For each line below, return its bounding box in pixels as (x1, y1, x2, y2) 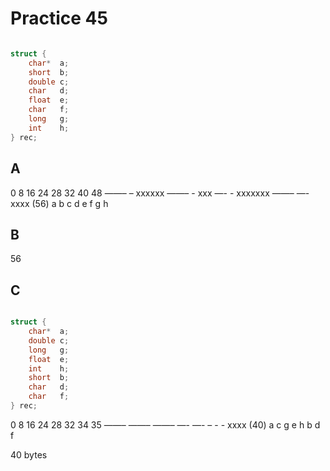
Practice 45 (10, 7, 108, 30)
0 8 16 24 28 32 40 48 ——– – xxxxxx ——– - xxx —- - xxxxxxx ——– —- (10, 187, 310, 199)
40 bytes (10, 448, 48, 461)
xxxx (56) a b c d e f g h (10, 197, 109, 209)
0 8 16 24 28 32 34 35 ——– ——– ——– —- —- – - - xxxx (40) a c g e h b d (10, 418, 321, 431)
